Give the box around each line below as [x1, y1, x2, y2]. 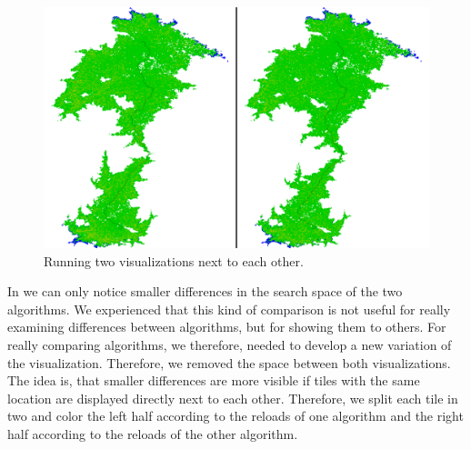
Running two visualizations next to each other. [44, 251, 304, 270]
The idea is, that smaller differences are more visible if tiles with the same [7, 371, 420, 390]
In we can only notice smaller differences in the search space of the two [7, 282, 403, 301]
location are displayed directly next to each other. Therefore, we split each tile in [7, 388, 458, 407]
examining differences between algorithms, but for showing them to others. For [7, 317, 446, 336]
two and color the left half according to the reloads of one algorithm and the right [7, 406, 464, 425]
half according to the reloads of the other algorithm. [7, 424, 298, 443]
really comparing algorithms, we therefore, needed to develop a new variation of [7, 334, 452, 354]
